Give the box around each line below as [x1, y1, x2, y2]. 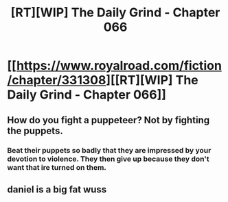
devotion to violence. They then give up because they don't [7, 154, 209, 164]
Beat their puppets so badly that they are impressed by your [7, 145, 212, 155]
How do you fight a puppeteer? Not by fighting [7, 114, 210, 126]
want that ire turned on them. [7, 162, 106, 172]
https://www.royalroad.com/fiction [16, 58, 222, 73]
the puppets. [7, 125, 63, 136]
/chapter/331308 [7, 73, 106, 88]
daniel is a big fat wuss [7, 184, 107, 195]
